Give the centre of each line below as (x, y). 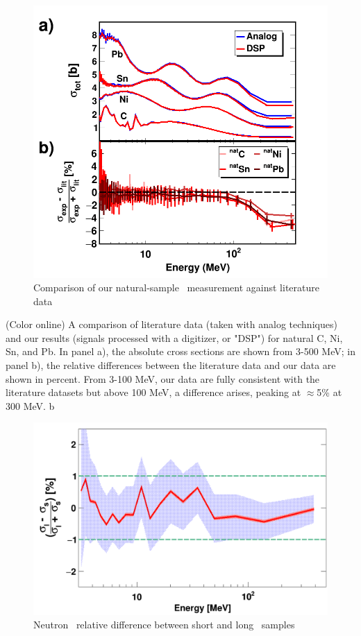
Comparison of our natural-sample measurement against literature (176, 287)
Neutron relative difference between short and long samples (164, 625)
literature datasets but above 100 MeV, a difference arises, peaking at (153, 392)
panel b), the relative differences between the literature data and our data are (171, 365)
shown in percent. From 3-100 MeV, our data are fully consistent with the (163, 378)
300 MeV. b (30, 405)
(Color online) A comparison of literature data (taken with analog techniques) (171, 324)
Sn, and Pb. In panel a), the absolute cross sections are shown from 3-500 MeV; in (180, 351)
